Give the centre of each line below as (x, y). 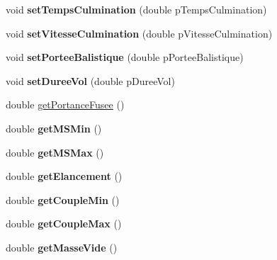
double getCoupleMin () (63, 199)
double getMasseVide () (62, 247)
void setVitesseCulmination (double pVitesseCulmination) (139, 33)
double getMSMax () (55, 152)
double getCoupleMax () (64, 224)
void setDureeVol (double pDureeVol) (90, 80)
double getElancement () (64, 176)
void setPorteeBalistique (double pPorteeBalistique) (125, 57)
